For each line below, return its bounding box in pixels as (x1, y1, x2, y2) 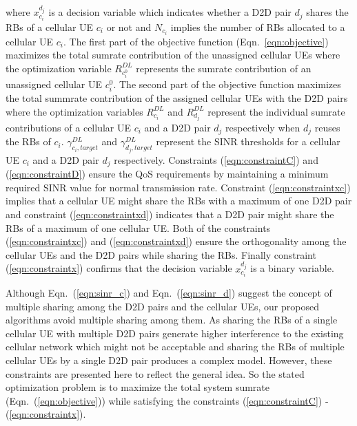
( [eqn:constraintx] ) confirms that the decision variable (6, 261, 232, 275)
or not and (106, 19, 152, 34)
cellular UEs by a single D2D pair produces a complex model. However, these (6, 352, 332, 367)
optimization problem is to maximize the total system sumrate (6, 380, 270, 394)
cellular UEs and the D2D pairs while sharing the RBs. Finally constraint (6, 247, 316, 262)
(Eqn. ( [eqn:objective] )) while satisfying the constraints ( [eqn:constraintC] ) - (6, 393, 329, 407)
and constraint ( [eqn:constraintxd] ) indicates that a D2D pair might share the (6, 207, 334, 222)
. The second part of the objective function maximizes (113, 77, 341, 92)
